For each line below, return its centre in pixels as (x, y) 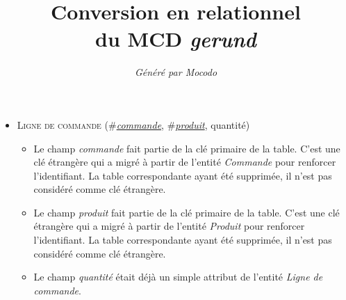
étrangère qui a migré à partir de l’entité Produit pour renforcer (169, 226)
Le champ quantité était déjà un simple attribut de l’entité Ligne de (178, 277)
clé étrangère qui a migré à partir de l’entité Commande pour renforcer (185, 162)
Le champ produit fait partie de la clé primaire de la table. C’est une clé (187, 212)
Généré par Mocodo (176, 72)
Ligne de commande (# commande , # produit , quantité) (133, 124)
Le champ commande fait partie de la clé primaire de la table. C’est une (187, 148)
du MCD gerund (176, 39)
